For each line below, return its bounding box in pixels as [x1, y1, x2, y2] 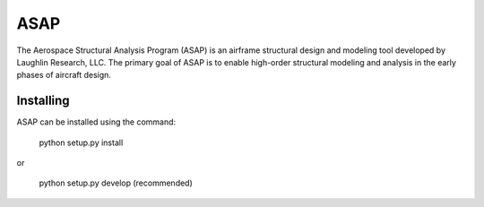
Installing [16, 93, 71, 108]
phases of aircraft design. [16, 70, 112, 81]
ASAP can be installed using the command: [16, 116, 177, 127]
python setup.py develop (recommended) [39, 177, 193, 188]
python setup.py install [39, 137, 124, 148]
